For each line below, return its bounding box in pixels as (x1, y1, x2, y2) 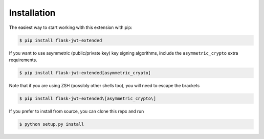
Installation (9, 7, 56, 18)
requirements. (9, 57, 38, 63)
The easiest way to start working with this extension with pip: (9, 24, 132, 30)
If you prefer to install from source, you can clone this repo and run (9, 108, 144, 114)
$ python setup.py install (19, 121, 84, 127)
